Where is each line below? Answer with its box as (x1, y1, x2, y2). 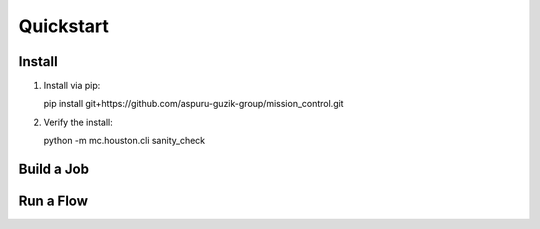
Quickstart (18, 15, 110, 37)
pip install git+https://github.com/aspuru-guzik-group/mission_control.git (43, 98, 344, 110)
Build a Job (18, 161, 90, 178)
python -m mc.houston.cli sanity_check (43, 135, 206, 147)
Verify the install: (43, 116, 114, 128)
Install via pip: (43, 80, 101, 92)
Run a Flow (18, 193, 89, 210)
